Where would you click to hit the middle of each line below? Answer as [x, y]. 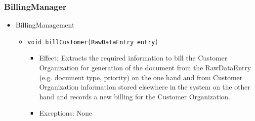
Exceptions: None [66, 113]
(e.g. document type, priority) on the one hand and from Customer [141, 77]
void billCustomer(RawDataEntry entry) [93, 42]
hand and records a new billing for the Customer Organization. [135, 96]
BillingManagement [45, 25]
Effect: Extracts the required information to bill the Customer [133, 58]
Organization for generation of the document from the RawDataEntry [145, 68]
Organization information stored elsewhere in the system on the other [145, 87]
